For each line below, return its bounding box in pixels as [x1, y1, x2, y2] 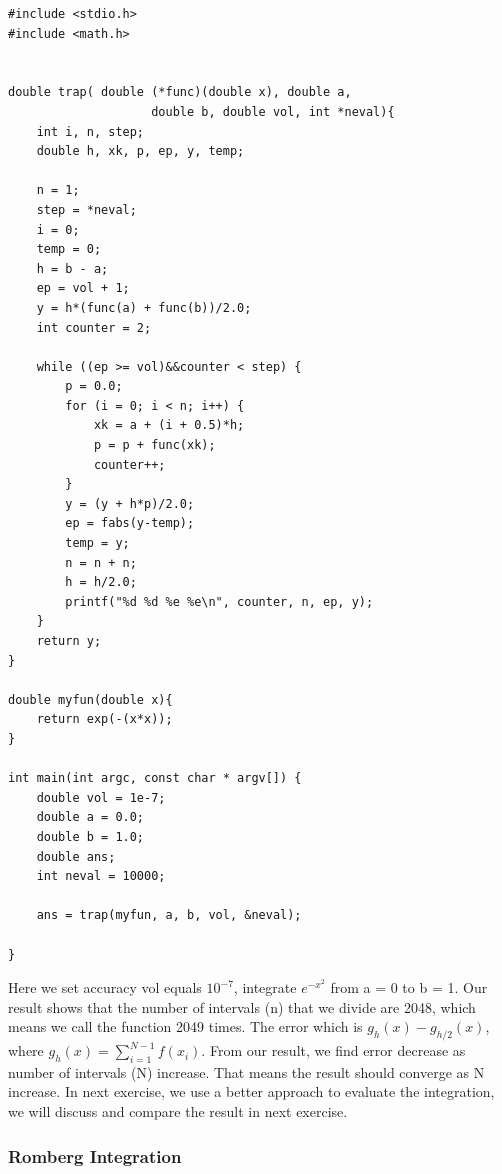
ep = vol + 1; [36, 281, 130, 296]
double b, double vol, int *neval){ [151, 104, 395, 119]
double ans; [36, 849, 116, 864]
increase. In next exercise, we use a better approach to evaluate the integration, [8, 1081, 495, 1102]
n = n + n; [65, 555, 137, 570]
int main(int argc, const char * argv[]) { [8, 771, 302, 786]
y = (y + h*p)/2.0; [65, 496, 195, 511]
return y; [36, 634, 102, 648]
